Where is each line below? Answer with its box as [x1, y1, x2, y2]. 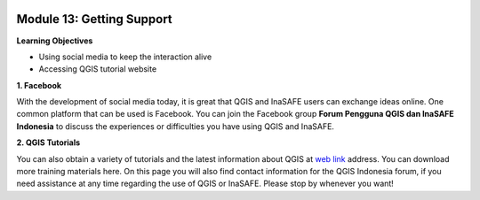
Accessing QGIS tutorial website [38, 64, 157, 74]
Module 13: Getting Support [16, 12, 172, 27]
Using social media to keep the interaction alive [38, 51, 212, 62]
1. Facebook [16, 80, 62, 90]
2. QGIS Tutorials [16, 137, 81, 148]
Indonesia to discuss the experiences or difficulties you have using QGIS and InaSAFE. [16, 120, 335, 132]
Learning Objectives [16, 35, 93, 46]
